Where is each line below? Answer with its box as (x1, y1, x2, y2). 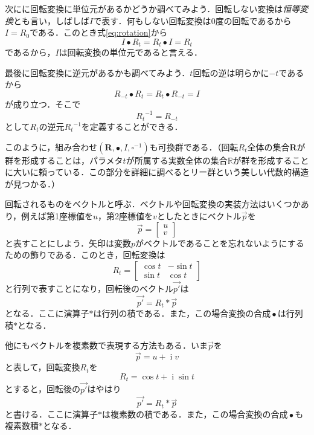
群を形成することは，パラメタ (5, 153, 123, 166)
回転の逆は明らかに (193, 66, 269, 79)
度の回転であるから (215, 14, 292, 27)
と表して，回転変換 (5, 361, 80, 373)
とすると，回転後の (5, 382, 81, 395)
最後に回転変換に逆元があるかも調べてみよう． (5, 66, 190, 79)
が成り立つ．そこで (5, 98, 81, 111)
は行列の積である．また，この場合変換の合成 (93, 307, 271, 320)
